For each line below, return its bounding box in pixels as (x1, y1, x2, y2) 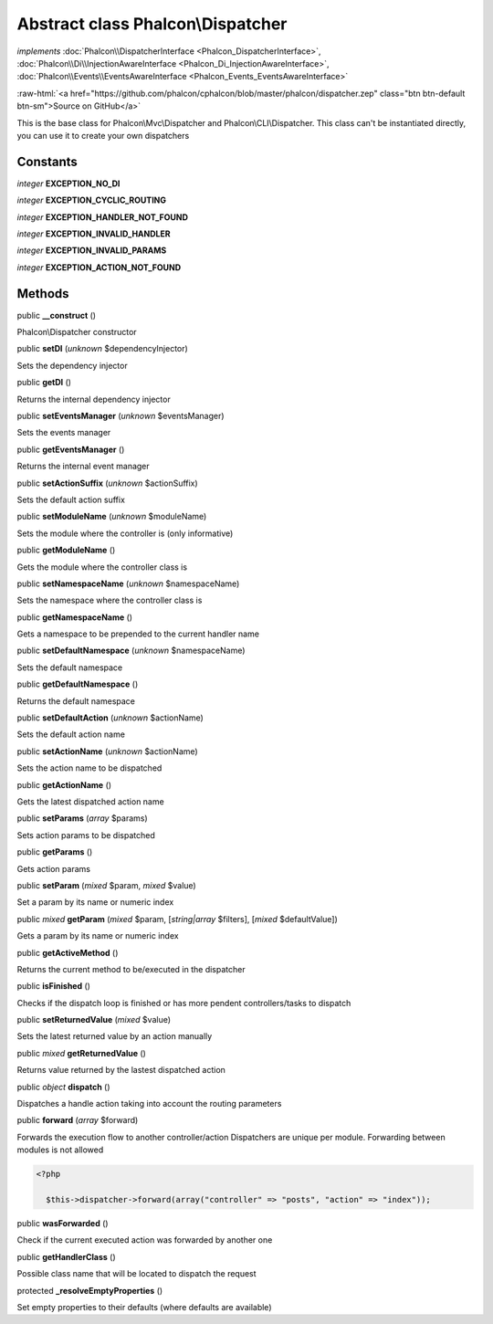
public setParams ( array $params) (16, 813, 148, 824)
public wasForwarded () (16, 1217, 109, 1228)
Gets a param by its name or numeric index (16, 930, 179, 941)
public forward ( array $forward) (16, 1115, 139, 1126)
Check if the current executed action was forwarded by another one (16, 1235, 273, 1245)
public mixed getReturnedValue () (16, 1047, 146, 1058)
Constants (16, 153, 78, 169)
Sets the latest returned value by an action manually (16, 1031, 213, 1042)
